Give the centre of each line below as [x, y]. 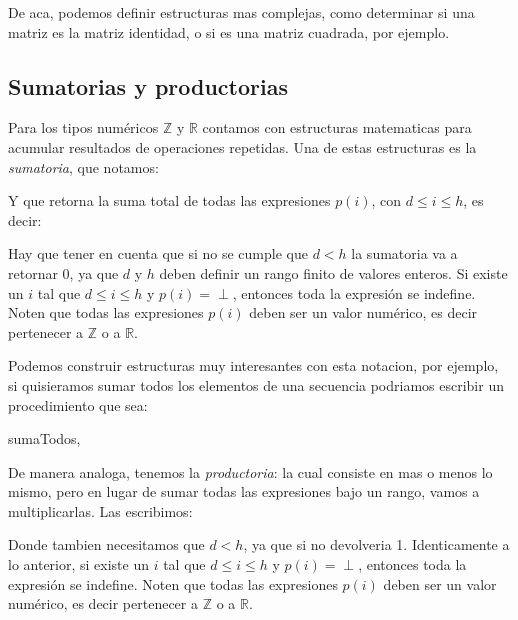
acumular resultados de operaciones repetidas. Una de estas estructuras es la [242, 146]
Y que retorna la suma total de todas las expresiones [169, 200]
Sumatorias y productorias [148, 85]
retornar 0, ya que [63, 272]
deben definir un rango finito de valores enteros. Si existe [333, 272]
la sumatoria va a [404, 253]
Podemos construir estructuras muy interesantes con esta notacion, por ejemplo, [253, 365]
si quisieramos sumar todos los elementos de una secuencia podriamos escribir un [256, 384]
